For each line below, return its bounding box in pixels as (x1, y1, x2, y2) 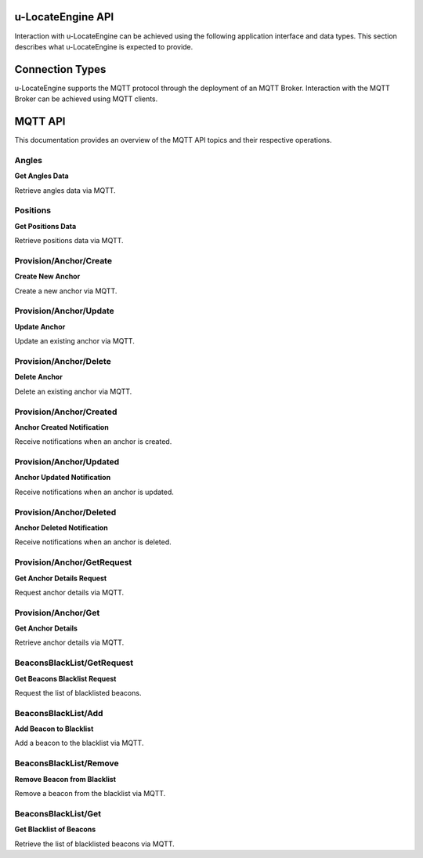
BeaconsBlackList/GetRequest (14, 657, 134, 668)
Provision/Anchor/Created (14, 406, 117, 417)
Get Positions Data (14, 221, 77, 231)
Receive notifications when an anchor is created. (14, 437, 172, 446)
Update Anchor (14, 322, 66, 331)
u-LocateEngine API (14, 10, 114, 24)
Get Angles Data (14, 171, 70, 180)
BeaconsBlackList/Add (14, 707, 103, 718)
